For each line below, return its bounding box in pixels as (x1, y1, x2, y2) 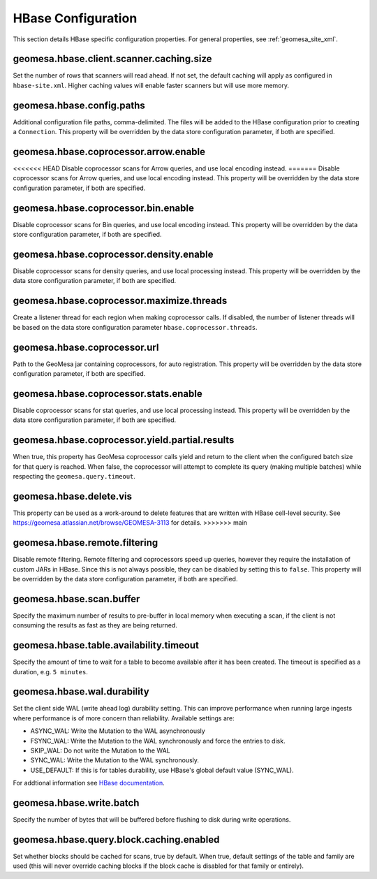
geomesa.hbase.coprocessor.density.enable (13, 248, 214, 260)
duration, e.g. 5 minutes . (13, 667, 89, 676)
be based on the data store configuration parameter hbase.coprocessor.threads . (13, 323, 258, 331)
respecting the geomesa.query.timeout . (13, 472, 136, 480)
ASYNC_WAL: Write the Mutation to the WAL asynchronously (30, 727, 205, 735)
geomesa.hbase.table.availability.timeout (13, 639, 199, 651)
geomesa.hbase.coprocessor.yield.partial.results (13, 434, 235, 446)
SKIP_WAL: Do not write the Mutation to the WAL (30, 746, 170, 755)
